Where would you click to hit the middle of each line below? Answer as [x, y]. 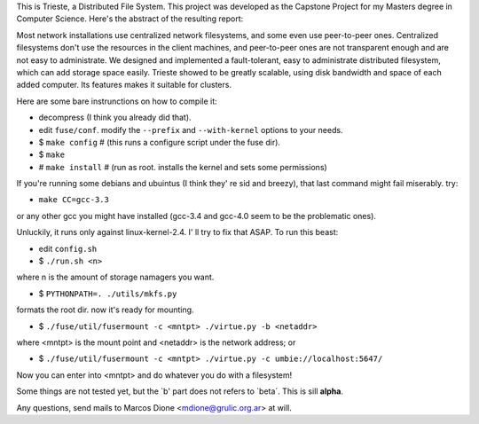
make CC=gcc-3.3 [74, 200]
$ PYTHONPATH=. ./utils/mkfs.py [108, 294]
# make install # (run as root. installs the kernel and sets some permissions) [183, 167]
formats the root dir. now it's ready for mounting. [105, 310]
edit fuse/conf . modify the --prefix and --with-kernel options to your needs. [191, 130]
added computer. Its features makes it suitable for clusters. [124, 85]
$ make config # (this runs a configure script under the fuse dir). [160, 142]
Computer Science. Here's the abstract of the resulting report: [130, 19]
